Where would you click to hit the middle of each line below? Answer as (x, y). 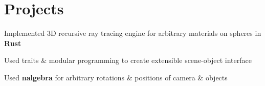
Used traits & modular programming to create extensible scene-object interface (128, 60)
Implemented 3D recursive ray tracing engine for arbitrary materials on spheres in (133, 33)
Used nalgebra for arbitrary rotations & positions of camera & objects (116, 77)
